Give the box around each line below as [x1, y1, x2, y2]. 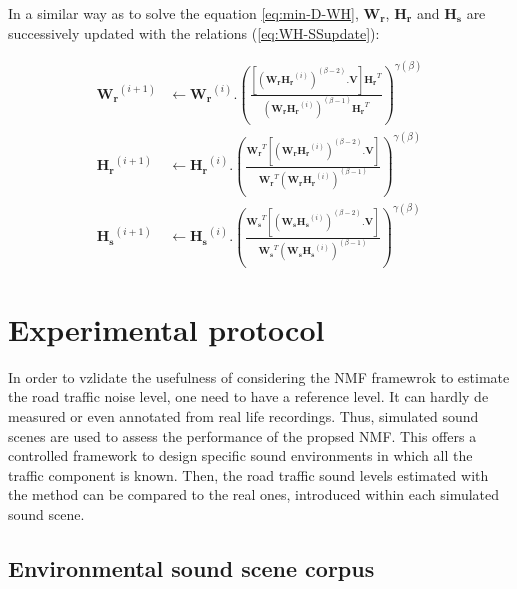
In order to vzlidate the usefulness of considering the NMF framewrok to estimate [8, 366, 510, 387]
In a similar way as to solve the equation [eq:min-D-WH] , [8, 3, 359, 23]
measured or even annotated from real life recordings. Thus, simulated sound [8, 405, 479, 426]
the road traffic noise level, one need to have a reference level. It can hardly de [8, 386, 489, 407]
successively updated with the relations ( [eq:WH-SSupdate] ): [8, 22, 380, 43]
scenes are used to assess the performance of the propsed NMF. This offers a [8, 425, 477, 446]
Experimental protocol [8, 308, 325, 349]
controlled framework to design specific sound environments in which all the [8, 445, 473, 466]
